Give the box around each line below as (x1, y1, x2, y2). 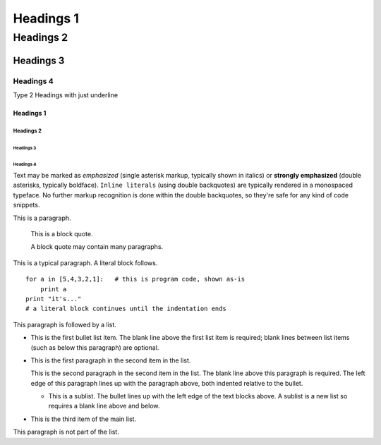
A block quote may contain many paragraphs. (30, 243, 164, 251)
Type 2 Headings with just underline (13, 90, 119, 99)
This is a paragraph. (13, 214, 71, 222)
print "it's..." (25, 295, 82, 303)
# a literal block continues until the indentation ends (25, 305, 227, 313)
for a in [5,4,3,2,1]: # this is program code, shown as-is (25, 275, 246, 284)
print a (40, 285, 67, 293)
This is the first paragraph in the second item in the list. (30, 356, 191, 365)
